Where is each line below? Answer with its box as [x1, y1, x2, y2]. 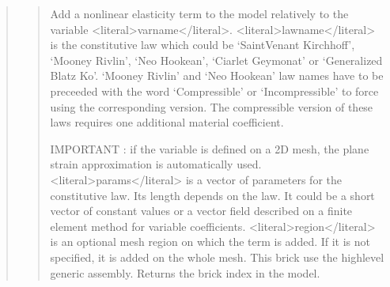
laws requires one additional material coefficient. [50, 114, 284, 130]
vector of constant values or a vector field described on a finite [50, 202, 353, 219]
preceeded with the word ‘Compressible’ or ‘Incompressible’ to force [50, 82, 379, 99]
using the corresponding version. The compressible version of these [50, 98, 373, 115]
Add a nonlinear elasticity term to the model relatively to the [50, 6, 349, 21]
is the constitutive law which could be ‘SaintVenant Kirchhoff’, [50, 36, 355, 53]
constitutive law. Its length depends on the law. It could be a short [50, 187, 375, 203]
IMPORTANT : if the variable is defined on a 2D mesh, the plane [50, 140, 369, 157]
